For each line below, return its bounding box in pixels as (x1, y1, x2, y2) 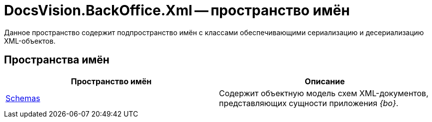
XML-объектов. (4, 36, 56, 45)
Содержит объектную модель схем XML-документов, (219, 88, 429, 98)
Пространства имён (4, 54, 109, 66)
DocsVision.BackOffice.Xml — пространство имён (4, 2, 350, 19)
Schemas (5, 93, 40, 103)
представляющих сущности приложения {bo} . (219, 98, 399, 108)
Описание (305, 76, 345, 86)
